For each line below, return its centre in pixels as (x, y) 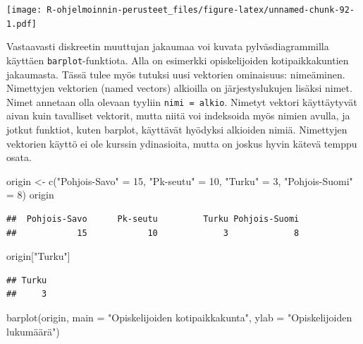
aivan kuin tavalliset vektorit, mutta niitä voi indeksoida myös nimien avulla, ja (178, 115)
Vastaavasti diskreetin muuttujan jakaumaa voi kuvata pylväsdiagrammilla (168, 46)
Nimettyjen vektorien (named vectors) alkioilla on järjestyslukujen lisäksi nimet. (179, 88)
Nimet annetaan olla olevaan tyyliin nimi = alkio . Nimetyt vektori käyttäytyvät (182, 101)
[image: (24, 10)
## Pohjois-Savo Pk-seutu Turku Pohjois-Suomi (153, 219)
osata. (19, 157)
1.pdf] (21, 24)
